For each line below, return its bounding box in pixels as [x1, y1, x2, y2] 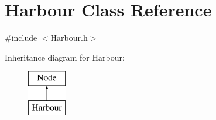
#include [5, 31, 37, 44]
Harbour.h [50, 31, 88, 44]
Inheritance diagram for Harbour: [5, 51, 125, 63]
